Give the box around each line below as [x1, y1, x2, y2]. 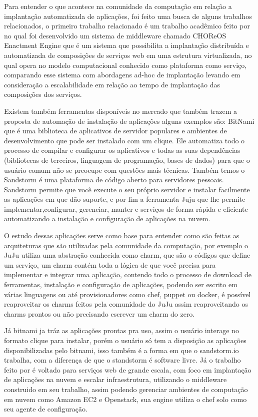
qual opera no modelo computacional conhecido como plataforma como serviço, [4, 59, 247, 70]
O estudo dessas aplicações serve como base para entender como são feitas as [4, 230, 239, 241]
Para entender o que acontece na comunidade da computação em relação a [4, 1, 232, 11]
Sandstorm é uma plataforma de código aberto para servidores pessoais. [4, 174, 224, 185]
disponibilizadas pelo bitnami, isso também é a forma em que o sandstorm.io [4, 345, 239, 355]
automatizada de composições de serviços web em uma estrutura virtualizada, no [4, 49, 252, 60]
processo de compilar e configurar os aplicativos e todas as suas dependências [4, 145, 240, 155]
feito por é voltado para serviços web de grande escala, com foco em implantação [4, 364, 251, 375]
